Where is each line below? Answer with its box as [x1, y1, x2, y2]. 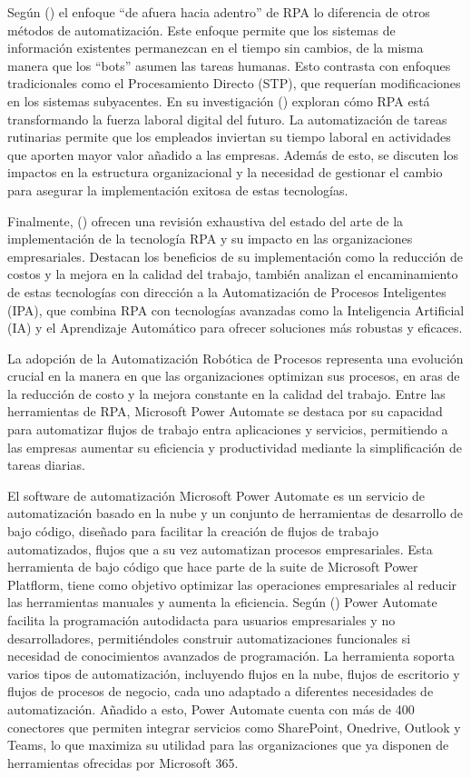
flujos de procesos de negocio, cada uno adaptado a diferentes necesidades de [7, 682, 434, 701]
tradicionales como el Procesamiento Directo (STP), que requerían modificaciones [7, 74, 461, 93]
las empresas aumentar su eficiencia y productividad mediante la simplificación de [7, 437, 462, 456]
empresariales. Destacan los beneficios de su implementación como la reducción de [7, 246, 463, 265]
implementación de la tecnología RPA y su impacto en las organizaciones [7, 229, 413, 248]
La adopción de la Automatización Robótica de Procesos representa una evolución [7, 348, 464, 367]
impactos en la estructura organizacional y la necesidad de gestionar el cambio [7, 163, 443, 182]
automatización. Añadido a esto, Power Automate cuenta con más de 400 [7, 699, 415, 718]
